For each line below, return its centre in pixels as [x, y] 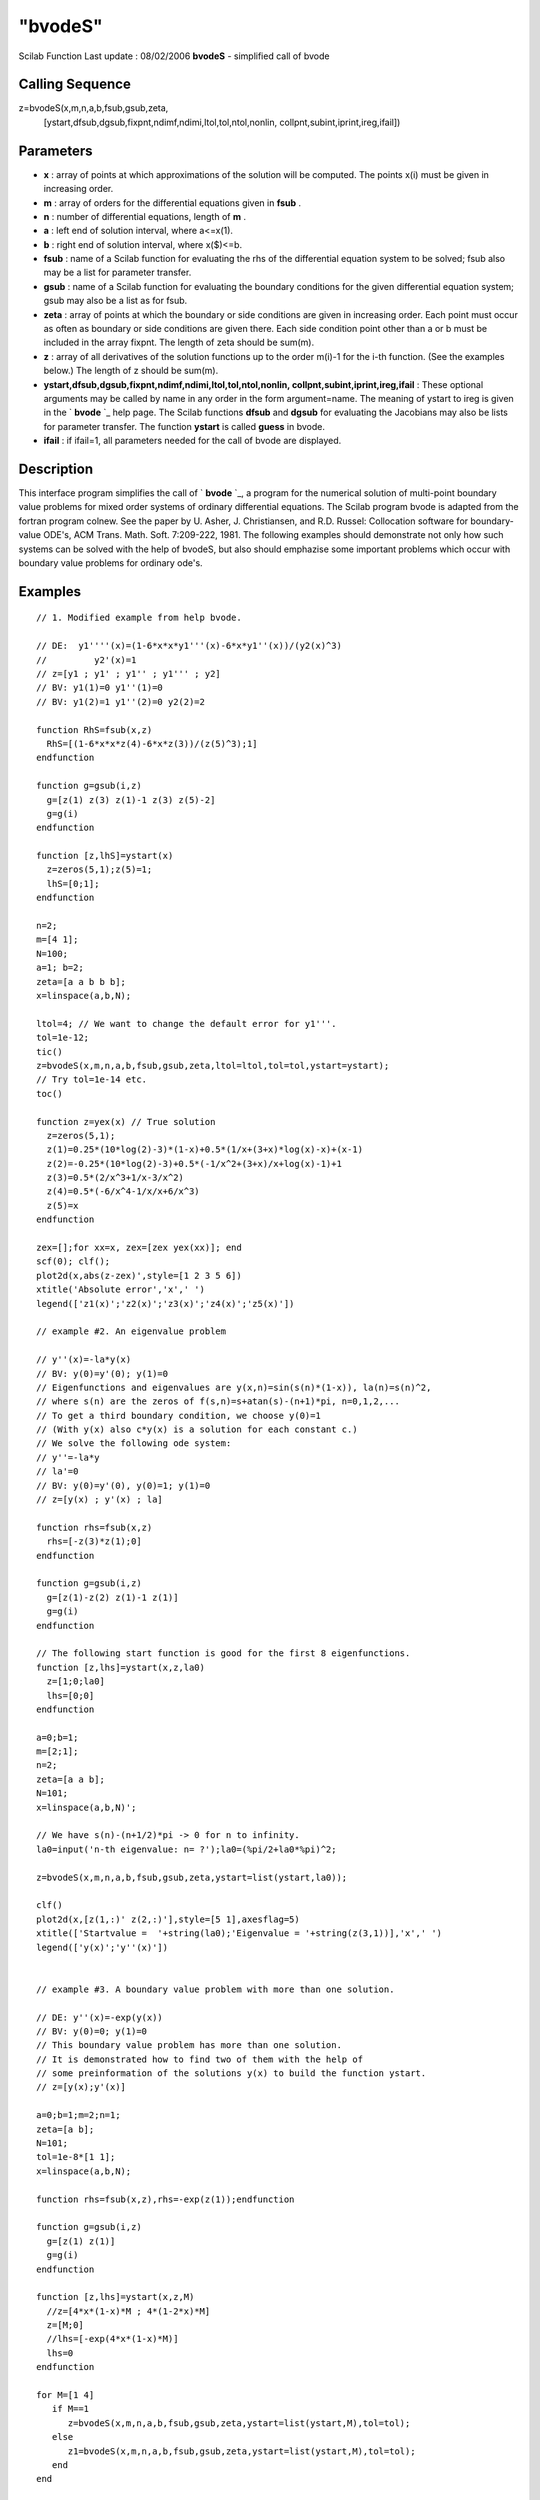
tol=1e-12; [63, 1038]
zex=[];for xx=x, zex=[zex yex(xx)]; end [139, 1248]
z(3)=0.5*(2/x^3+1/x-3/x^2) [115, 1178]
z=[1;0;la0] [75, 1681]
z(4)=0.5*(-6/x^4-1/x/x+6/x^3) [123, 1191]
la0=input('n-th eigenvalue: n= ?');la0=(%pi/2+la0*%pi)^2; [186, 1849]
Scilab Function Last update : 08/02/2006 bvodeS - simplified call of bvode [174, 56]
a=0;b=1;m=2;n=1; [78, 2115]
